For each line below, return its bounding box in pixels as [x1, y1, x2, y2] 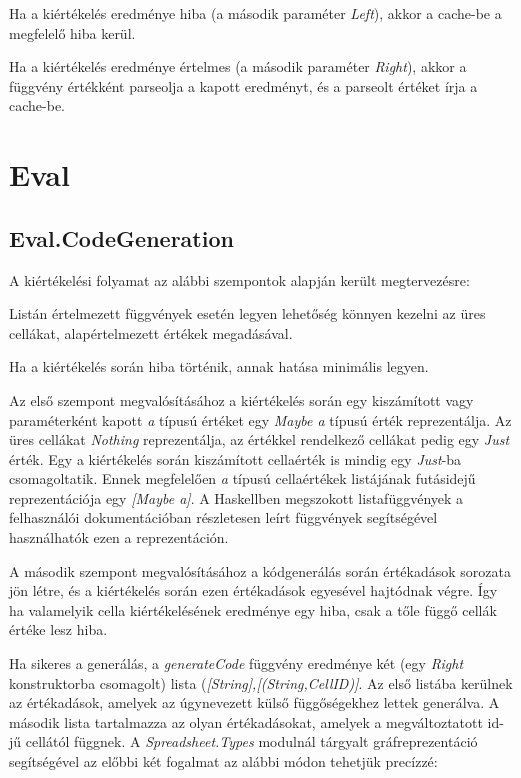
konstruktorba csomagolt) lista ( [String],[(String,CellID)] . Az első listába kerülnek [9, 672, 513, 693]
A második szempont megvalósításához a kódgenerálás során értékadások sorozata [9, 560, 511, 581]
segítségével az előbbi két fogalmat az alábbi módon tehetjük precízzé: [9, 751, 438, 772]
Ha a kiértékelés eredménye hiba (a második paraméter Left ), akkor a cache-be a [9, 3, 502, 23]
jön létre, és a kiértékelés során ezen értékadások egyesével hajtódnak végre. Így [9, 580, 498, 601]
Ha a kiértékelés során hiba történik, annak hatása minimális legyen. [9, 356, 429, 377]
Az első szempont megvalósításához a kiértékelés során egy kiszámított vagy [9, 389, 474, 410]
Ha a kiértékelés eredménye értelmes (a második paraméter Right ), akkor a [9, 56, 467, 77]
